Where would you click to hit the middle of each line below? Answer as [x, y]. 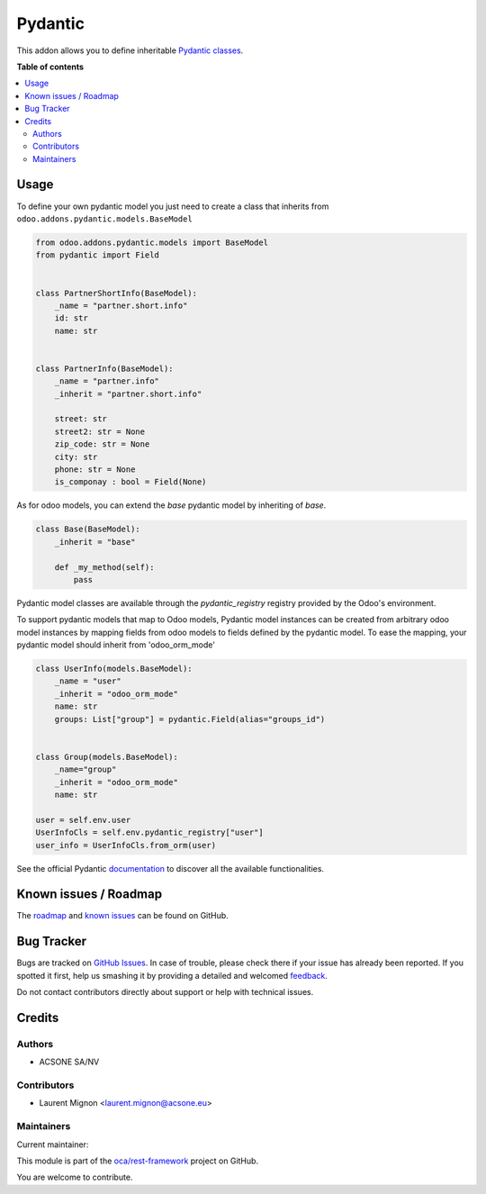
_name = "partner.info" [107, 381]
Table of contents [50, 67]
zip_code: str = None [102, 444]
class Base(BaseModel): [88, 529]
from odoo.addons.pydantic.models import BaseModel [152, 242]
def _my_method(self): [104, 567]
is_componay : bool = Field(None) [130, 482]
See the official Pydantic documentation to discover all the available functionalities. [170, 868]
